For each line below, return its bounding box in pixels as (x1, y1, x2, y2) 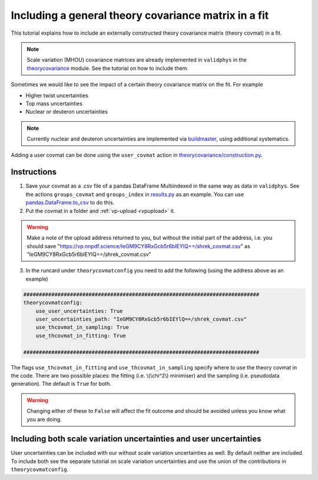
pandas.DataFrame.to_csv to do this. (25, 199, 115, 206)
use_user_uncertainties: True (35, 308, 123, 314)
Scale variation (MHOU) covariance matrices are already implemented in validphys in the (26, 56, 247, 64)
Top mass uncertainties (25, 100, 82, 107)
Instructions (11, 167, 57, 177)
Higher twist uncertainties (25, 92, 88, 99)
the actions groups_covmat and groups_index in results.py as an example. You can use (25, 191, 244, 198)
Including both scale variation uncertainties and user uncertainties (11, 434, 261, 444)
